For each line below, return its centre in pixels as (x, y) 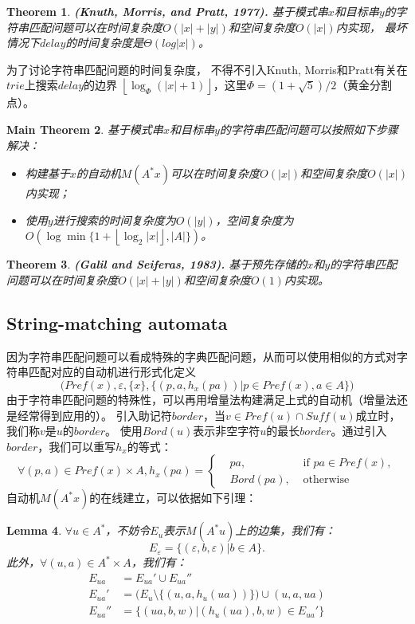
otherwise (326, 479)
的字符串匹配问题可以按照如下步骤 (309, 129)
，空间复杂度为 (254, 220)
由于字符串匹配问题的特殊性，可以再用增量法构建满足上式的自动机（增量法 (202, 399)
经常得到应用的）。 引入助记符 (94, 415)
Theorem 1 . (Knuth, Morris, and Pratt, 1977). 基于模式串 (167, 11)
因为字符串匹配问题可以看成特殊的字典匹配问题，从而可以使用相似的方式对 (202, 356)
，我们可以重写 (77, 446)
